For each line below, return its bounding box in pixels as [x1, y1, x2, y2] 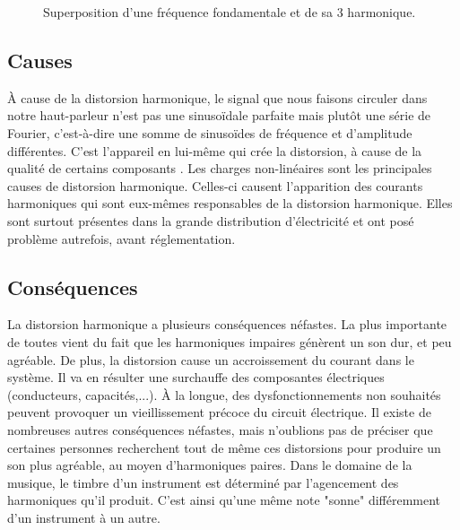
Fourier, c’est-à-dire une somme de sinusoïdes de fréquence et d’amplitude [7, 123, 412, 142]
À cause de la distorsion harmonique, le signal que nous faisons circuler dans [7, 88, 428, 107]
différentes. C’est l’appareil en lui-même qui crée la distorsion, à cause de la [7, 141, 422, 160]
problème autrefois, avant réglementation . [7, 229, 236, 248]
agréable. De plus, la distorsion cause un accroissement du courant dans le [7, 350, 414, 369]
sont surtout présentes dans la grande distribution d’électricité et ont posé [7, 211, 414, 230]
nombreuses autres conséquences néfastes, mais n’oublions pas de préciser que [7, 420, 433, 439]
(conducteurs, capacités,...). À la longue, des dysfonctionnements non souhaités [7, 385, 441, 404]
